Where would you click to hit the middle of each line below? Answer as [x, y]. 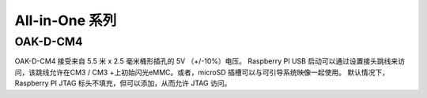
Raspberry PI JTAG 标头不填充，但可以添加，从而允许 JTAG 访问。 [123, 83]
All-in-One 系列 [66, 20]
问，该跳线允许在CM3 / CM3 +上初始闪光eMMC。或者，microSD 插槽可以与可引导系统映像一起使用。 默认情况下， [202, 72]
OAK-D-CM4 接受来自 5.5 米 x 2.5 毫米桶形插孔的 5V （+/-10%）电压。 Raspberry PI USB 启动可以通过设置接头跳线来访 [210, 61]
